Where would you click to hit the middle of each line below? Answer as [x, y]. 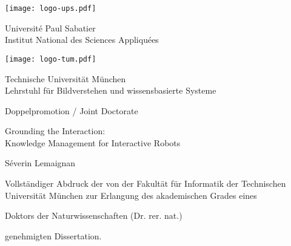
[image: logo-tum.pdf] [51, 59]
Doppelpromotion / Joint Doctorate [72, 110]
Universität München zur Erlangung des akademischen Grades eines [131, 195]
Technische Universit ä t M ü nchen [65, 78]
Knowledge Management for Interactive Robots [93, 142]
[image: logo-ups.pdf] [51, 8]
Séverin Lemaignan [40, 163]
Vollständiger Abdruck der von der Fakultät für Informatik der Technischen [145, 183]
